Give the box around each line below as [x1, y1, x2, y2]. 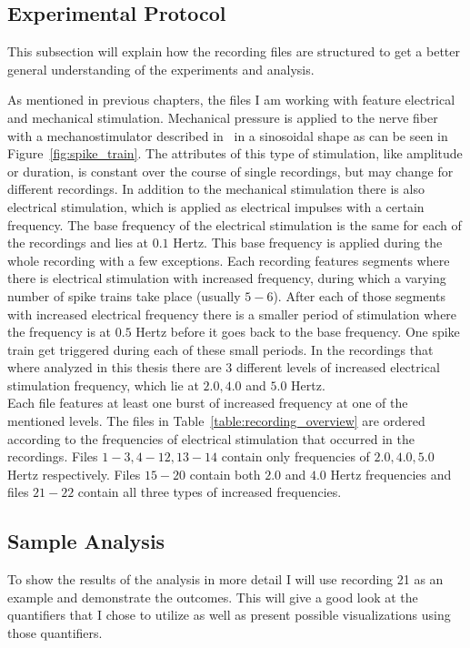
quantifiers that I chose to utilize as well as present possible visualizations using [7, 605, 451, 624]
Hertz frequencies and [330, 464, 452, 483]
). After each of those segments [273, 286, 446, 305]
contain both [189, 464, 261, 483]
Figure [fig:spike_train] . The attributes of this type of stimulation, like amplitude [7, 144, 463, 163]
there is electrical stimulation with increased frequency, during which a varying [7, 268, 446, 288]
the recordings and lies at [7, 233, 149, 252]
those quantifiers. [7, 623, 103, 643]
